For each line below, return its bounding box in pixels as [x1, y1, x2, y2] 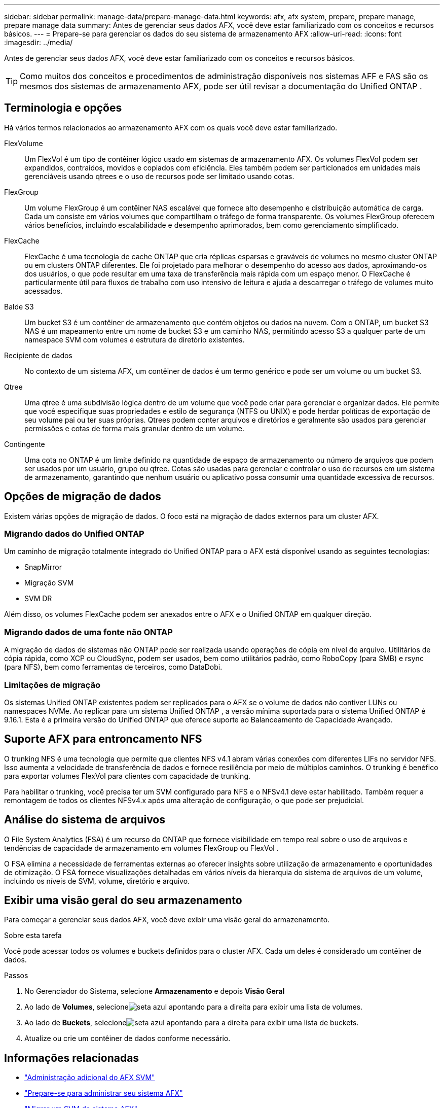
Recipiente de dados [4, 351, 72, 360]
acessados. [24, 286, 63, 295]
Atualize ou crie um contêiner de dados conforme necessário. [24, 1034, 231, 1043]
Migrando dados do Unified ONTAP [4, 529, 144, 539]
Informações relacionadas [4, 1051, 139, 1064]
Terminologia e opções [4, 101, 122, 115]
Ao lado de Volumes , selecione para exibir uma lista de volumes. [24, 1002, 363, 1012]
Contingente [4, 439, 45, 448]
